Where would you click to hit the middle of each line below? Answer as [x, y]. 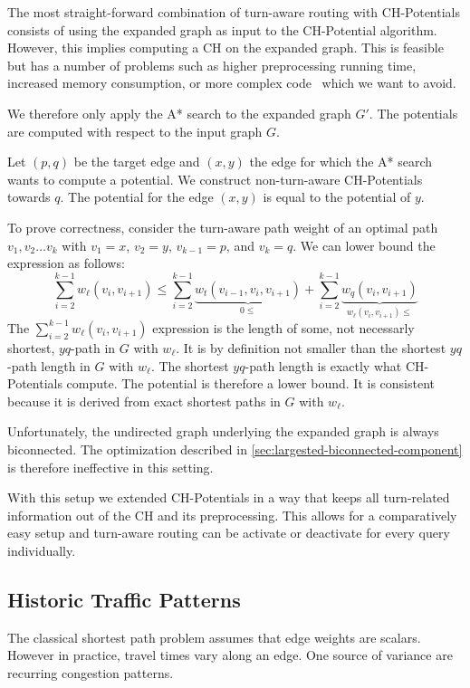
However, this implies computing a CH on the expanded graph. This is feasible [225, 48]
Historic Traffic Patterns [124, 599]
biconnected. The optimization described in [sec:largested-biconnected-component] [235, 449]
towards [29, 197]
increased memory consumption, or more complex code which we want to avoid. [232, 83]
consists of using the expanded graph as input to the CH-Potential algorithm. [222, 29]
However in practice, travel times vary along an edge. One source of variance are [230, 655]
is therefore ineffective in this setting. [110, 467]
